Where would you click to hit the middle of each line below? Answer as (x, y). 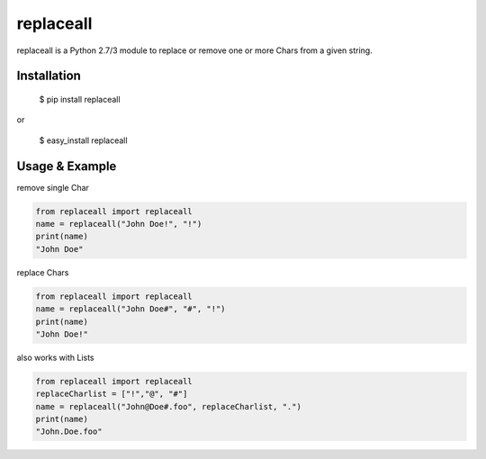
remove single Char (53, 187)
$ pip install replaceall (80, 99)
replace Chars (43, 272)
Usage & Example (67, 166)
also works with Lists (55, 357)
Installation (49, 76)
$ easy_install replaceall (83, 140)
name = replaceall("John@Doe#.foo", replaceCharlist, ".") (168, 406)
